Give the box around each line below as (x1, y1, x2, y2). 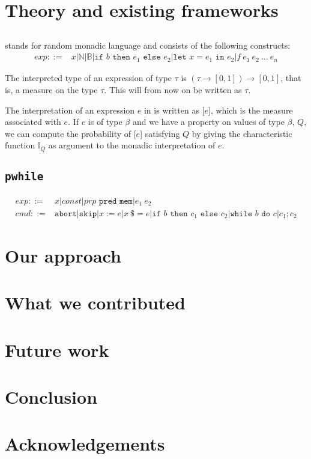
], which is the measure (208, 103, 293, 116)
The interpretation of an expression (5, 103, 135, 116)
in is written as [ (143, 103, 205, 116)
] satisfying (140, 127, 180, 139)
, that (280, 71, 301, 84)
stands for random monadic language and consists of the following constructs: (5, 38, 291, 51)
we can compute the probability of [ (5, 127, 136, 139)
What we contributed (5, 290, 186, 315)
